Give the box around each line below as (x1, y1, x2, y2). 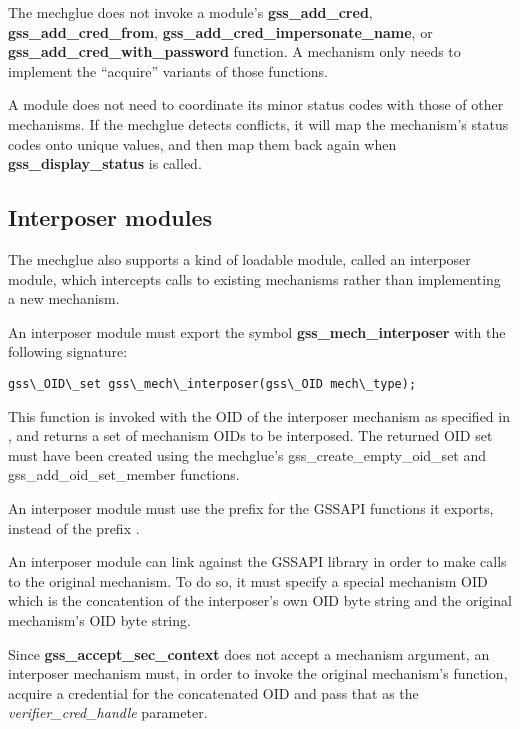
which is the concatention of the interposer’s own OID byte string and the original (8, 590, 512, 611)
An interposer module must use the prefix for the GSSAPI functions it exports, (8, 497, 494, 518)
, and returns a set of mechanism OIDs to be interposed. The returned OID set (8, 425, 493, 446)
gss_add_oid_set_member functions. (8, 464, 240, 485)
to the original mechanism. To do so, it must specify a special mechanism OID (8, 570, 488, 591)
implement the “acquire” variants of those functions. (8, 60, 328, 81)
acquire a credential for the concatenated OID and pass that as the (8, 682, 419, 703)
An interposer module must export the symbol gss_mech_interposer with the (8, 321, 506, 342)
